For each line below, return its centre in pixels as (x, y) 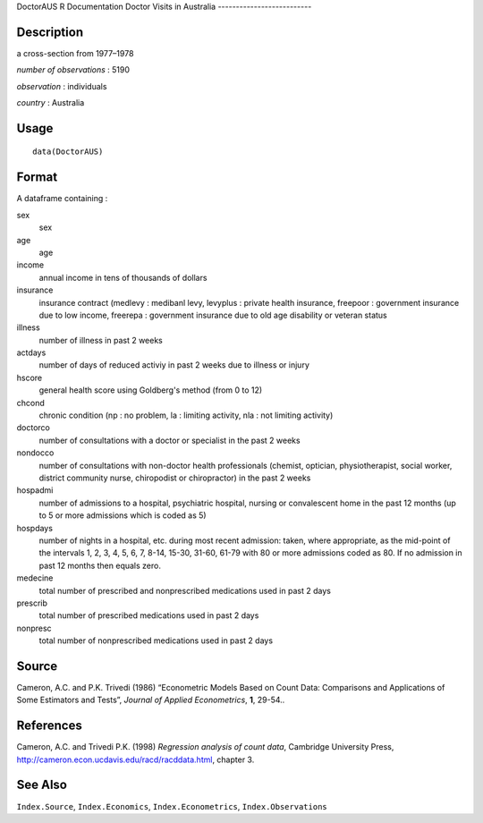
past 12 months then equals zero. (100, 565)
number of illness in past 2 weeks (101, 340)
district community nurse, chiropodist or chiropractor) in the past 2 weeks (175, 478)
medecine (35, 578)
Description (50, 32)
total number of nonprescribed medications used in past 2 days (156, 641)
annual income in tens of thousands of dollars (123, 277)
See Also (42, 785)
